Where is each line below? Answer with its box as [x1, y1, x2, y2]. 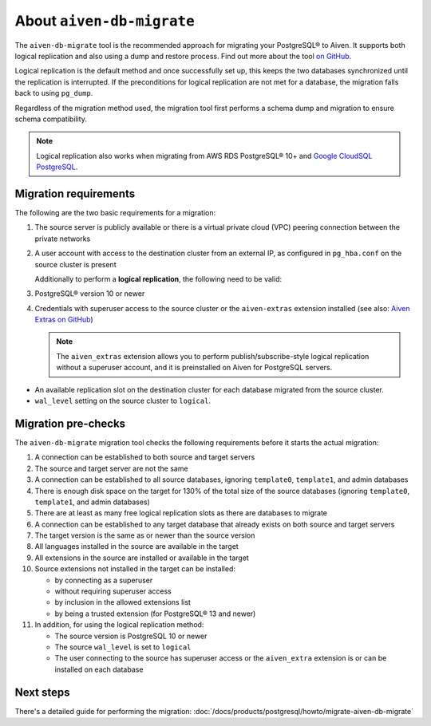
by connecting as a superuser [54, 575, 153, 585]
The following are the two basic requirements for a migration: [14, 207, 216, 217]
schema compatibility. [14, 114, 87, 124]
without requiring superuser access [54, 586, 172, 596]
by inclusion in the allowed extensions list [54, 598, 192, 607]
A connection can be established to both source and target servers [34, 452, 255, 462]
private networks [34, 234, 91, 243]
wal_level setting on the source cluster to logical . [34, 396, 212, 406]
